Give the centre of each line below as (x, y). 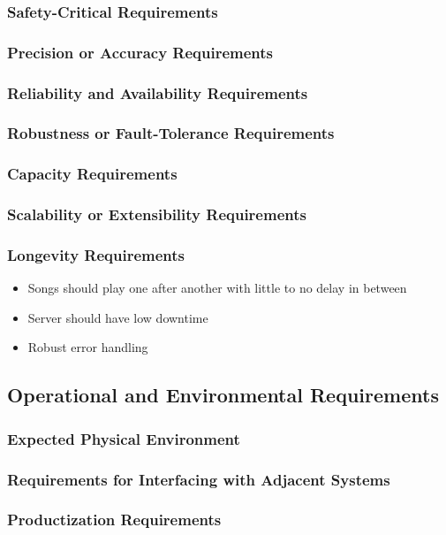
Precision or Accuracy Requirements (140, 52)
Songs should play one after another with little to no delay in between (217, 288)
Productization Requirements (114, 520)
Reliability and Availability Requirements (158, 92)
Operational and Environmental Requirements (223, 395)
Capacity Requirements (92, 174)
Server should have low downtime (118, 317)
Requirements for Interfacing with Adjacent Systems (199, 479)
